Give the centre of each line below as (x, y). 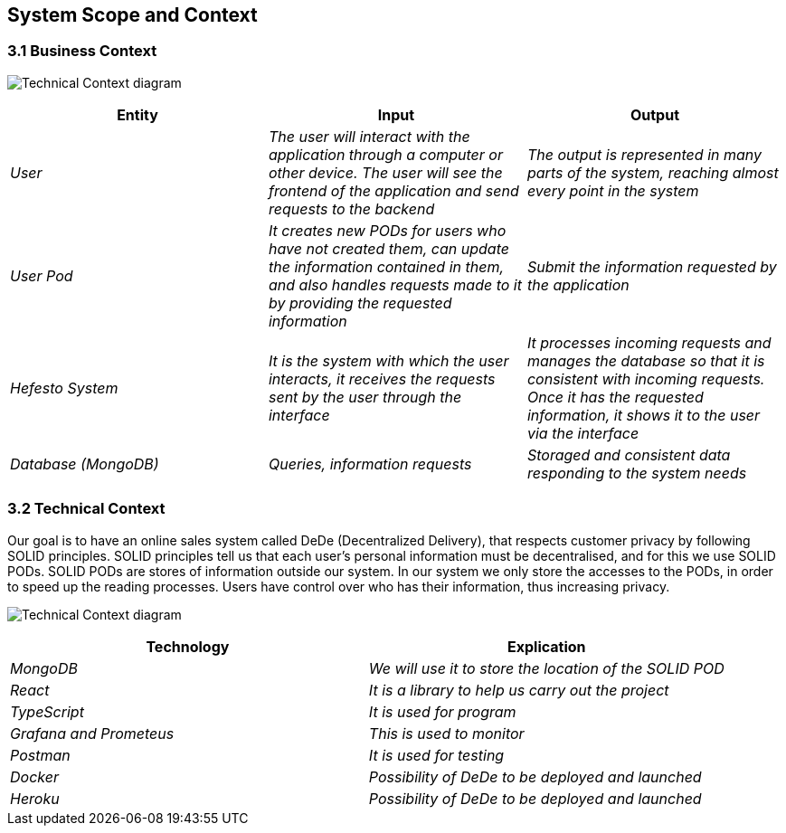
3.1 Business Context (82, 51)
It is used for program (442, 711)
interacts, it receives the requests (382, 379)
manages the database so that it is (646, 360)
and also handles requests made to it (395, 284)
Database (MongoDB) (85, 464)
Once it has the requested (615, 397)
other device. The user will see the (385, 172)
